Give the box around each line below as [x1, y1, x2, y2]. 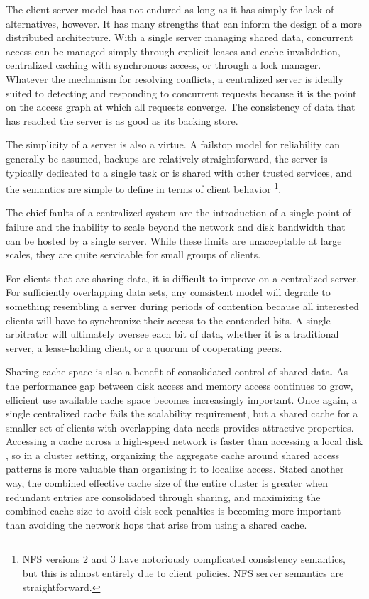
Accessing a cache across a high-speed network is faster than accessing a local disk [6, 434, 363, 449]
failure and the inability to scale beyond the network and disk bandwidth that [6, 219, 346, 233]
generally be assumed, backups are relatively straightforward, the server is [6, 150, 328, 165]
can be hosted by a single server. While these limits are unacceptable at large [6, 233, 342, 248]
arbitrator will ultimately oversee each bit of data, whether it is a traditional [6, 326, 339, 341]
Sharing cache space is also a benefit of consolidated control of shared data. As [6, 364, 348, 379]
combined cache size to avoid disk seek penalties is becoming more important [6, 503, 341, 518]
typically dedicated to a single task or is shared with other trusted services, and [6, 165, 352, 180]
